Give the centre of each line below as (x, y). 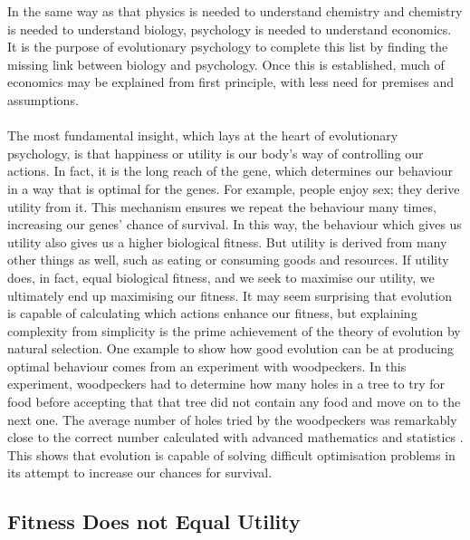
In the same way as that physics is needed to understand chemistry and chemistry (235, 11)
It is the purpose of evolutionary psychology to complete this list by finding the (228, 47)
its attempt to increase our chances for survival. (140, 472)
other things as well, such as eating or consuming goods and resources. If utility (228, 260)
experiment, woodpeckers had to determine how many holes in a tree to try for (226, 384)
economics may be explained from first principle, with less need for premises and (230, 82)
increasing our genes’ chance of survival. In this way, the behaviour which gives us (235, 224)
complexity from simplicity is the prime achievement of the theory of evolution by (234, 330)
